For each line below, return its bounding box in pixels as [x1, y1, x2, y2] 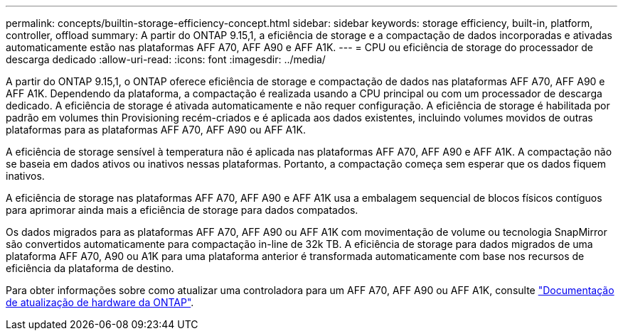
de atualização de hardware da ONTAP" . [6, 296, 194, 308]
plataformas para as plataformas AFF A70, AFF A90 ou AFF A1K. [6, 124, 306, 136]
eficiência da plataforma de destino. [6, 262, 174, 274]
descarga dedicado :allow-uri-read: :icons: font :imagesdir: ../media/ [6, 53, 326, 65]
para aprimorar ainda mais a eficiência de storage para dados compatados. [6, 204, 358, 216]
